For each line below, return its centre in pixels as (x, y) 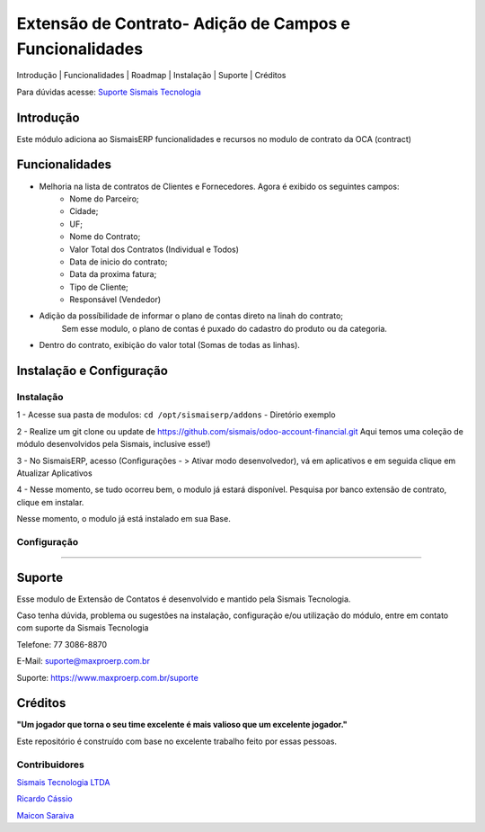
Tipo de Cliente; (99, 287)
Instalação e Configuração (92, 371)
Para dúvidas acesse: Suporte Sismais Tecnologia (109, 92)
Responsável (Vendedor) (115, 300)
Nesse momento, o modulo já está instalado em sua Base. (123, 519)
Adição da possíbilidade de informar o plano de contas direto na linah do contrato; (191, 316)
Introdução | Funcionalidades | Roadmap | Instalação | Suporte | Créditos (151, 76)
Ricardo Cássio (44, 799)
